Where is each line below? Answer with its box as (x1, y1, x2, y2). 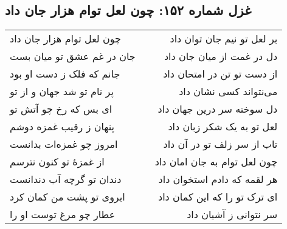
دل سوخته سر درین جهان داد (157, 102, 278, 116)
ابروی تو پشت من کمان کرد (10, 190, 125, 204)
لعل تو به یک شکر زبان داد (168, 119, 278, 134)
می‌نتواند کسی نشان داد (179, 84, 278, 99)
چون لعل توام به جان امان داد (154, 154, 278, 169)
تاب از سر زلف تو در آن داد (163, 137, 278, 151)
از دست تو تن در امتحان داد (163, 67, 278, 81)
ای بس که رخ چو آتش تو (10, 102, 112, 116)
